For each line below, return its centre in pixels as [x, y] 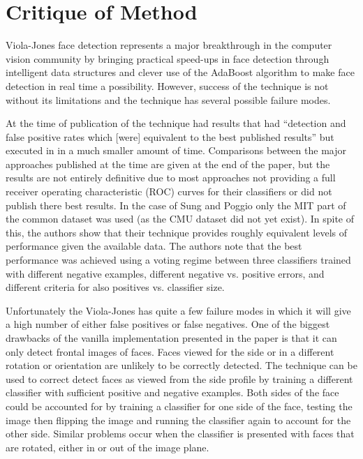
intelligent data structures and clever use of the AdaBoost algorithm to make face [180, 72]
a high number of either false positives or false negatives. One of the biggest [168, 324]
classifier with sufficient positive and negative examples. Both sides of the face [172, 392]
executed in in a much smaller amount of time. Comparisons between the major [176, 150]
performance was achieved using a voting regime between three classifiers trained [178, 260]
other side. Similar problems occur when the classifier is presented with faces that [180, 434]
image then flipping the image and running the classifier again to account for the [178, 420]
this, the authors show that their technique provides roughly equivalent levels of [177, 232]
